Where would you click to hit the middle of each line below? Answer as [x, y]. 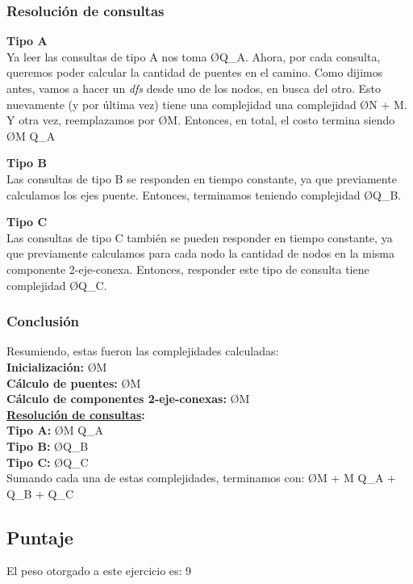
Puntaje [40, 537]
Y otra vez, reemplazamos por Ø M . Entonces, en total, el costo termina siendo [201, 120]
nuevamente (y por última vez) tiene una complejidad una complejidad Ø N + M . [207, 104]
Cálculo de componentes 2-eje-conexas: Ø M [128, 399]
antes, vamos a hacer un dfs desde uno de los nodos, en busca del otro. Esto [194, 88]
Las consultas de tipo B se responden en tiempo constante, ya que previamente [202, 178]
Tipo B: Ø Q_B [48, 445]
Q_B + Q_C [40, 493]
